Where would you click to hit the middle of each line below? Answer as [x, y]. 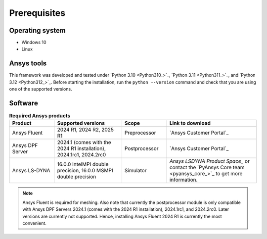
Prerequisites [37, 13]
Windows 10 [34, 43]
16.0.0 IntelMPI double [83, 164]
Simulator [135, 171]
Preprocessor [140, 133]
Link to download [190, 123]
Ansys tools [28, 64]
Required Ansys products [40, 116]
